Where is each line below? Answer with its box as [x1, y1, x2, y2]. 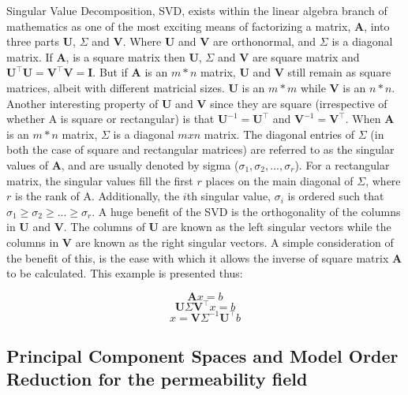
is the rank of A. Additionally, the [14, 188, 180, 204]
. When [345, 110, 381, 127]
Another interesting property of [6, 95, 159, 111]
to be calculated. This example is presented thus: [6, 265, 243, 281]
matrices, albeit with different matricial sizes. [6, 79, 225, 95]
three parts [6, 33, 60, 50]
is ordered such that [287, 188, 384, 204]
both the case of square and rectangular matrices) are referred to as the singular [6, 141, 395, 158]
